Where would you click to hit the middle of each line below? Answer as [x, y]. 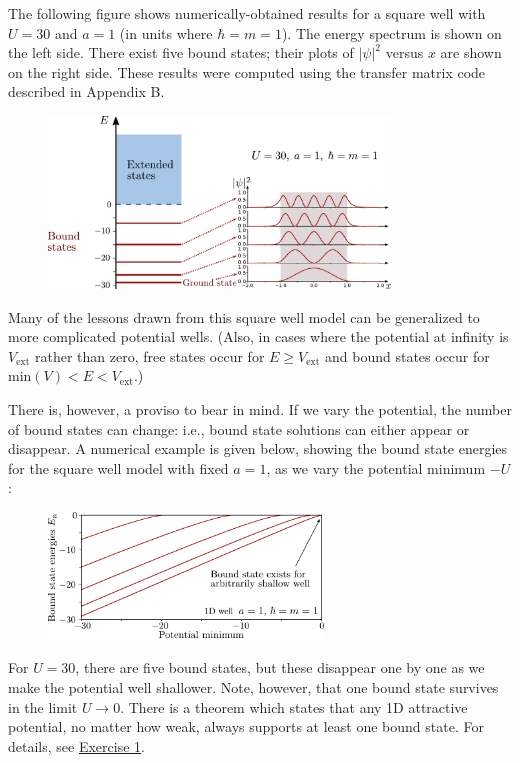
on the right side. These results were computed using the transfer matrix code [247, 71]
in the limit [43, 706]
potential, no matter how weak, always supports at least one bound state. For [246, 726]
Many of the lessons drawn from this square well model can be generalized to [244, 316]
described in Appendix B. [86, 91]
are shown [471, 52]
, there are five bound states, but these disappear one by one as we [280, 667]
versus [404, 52]
